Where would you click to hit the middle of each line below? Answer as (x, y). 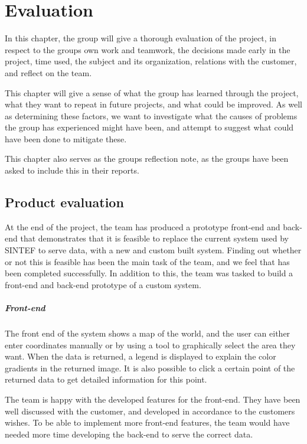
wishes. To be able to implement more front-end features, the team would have (147, 422)
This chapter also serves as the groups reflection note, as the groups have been (147, 159)
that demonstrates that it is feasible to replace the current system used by (154, 238)
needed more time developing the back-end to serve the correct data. (129, 434)
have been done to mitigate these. (66, 138)
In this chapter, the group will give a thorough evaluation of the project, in (141, 38)
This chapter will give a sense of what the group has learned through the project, (152, 92)
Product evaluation (64, 202)
